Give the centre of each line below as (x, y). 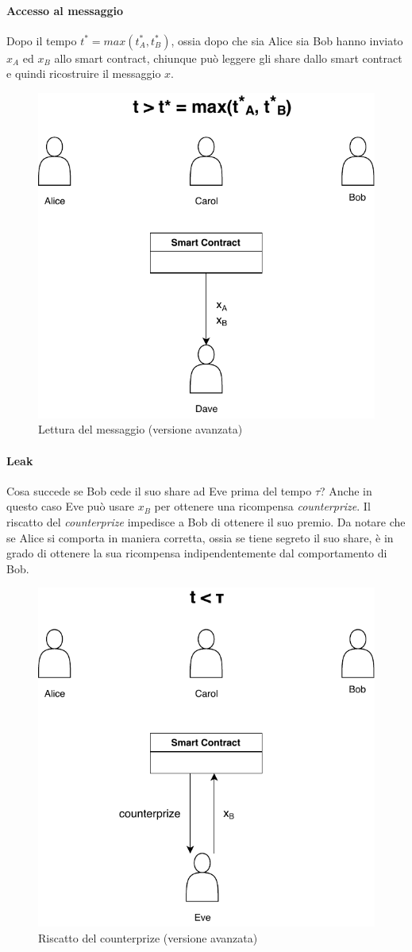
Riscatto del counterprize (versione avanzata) (148, 937)
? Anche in (346, 490)
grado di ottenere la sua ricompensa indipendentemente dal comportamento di (197, 553)
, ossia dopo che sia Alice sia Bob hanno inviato (287, 40)
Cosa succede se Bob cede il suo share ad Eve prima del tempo (159, 490)
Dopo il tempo (42, 40)
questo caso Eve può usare (71, 506)
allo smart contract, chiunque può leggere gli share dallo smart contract (228, 58)
